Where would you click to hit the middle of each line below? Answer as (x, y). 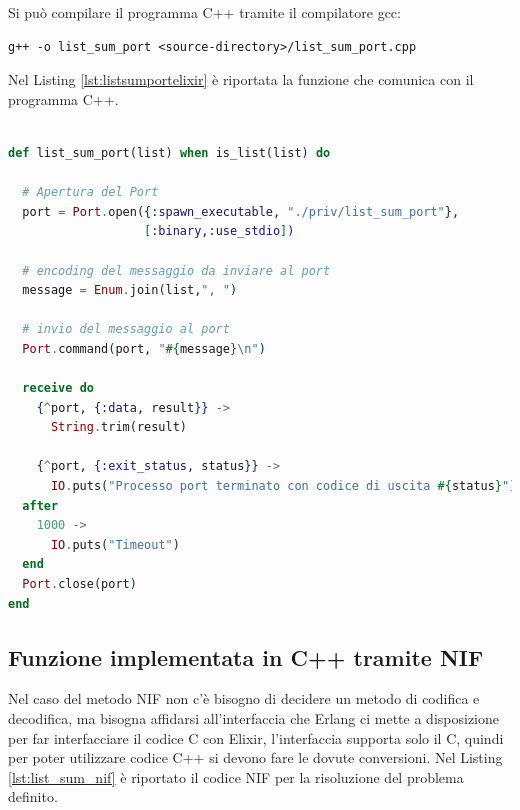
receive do (58, 388)
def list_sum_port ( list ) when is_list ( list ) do (169, 152)
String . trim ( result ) (119, 427)
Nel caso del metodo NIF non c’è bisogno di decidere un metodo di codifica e (244, 698)
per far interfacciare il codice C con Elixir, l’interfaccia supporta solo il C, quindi (256, 737)
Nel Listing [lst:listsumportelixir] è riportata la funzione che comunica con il (241, 79)
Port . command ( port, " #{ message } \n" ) (144, 348)
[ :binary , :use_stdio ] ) (219, 231)
